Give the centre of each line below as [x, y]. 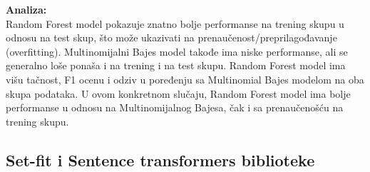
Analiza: [26, 9]
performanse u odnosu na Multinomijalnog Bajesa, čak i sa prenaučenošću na [175, 107]
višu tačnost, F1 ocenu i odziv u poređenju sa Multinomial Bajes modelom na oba [185, 79]
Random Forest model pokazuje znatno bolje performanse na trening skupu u [175, 23]
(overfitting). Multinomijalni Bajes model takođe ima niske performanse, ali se [177, 51]
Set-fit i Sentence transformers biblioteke [160, 160]
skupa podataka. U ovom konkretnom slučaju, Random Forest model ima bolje [178, 93]
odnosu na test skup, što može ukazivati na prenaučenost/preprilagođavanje [171, 37]
